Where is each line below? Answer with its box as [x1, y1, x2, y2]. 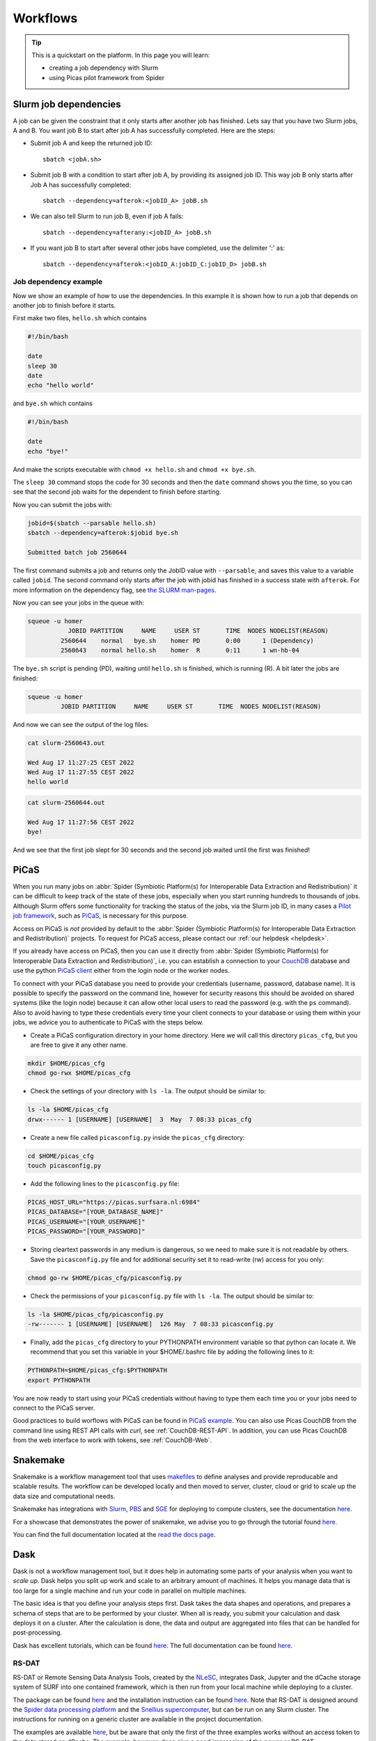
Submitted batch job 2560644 [27, 548, 127, 556]
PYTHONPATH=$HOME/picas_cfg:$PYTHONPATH [27, 1366, 167, 1375]
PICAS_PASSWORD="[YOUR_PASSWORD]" [27, 1228, 146, 1235]
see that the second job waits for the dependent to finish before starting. [13, 487, 221, 496]
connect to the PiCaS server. [13, 1404, 95, 1412]
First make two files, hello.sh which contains [13, 314, 148, 322]
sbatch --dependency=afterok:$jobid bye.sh [27, 529, 179, 537]
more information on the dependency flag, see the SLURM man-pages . [13, 586, 217, 594]
